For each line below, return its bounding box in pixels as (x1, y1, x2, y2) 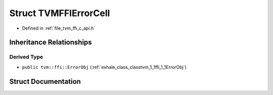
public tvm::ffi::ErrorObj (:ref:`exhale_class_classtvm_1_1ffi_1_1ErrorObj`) (22, 64, 187, 70)
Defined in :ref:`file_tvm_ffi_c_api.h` (22, 25, 96, 31)
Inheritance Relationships (9, 38, 92, 47)
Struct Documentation (9, 77, 81, 85)
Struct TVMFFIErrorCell (9, 8, 110, 19)
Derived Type (9, 53, 43, 60)
